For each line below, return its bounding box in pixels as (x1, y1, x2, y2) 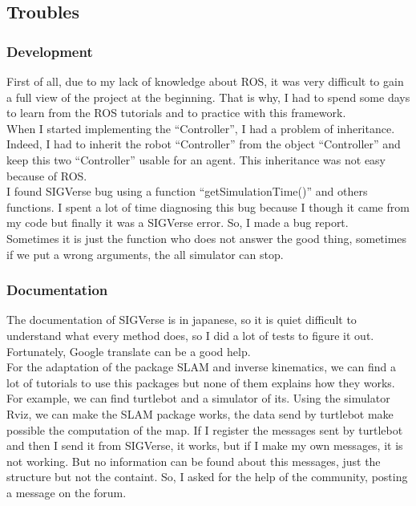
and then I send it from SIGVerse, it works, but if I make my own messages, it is (6, 437, 403, 454)
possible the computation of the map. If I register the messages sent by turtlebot (6, 421, 403, 438)
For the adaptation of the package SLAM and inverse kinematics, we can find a (6, 358, 396, 375)
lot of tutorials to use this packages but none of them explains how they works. (6, 374, 395, 391)
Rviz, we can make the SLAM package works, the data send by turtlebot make (6, 405, 394, 422)
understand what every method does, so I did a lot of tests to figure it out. (6, 326, 374, 343)
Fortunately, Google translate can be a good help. (6, 342, 251, 359)
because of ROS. (6, 167, 87, 184)
